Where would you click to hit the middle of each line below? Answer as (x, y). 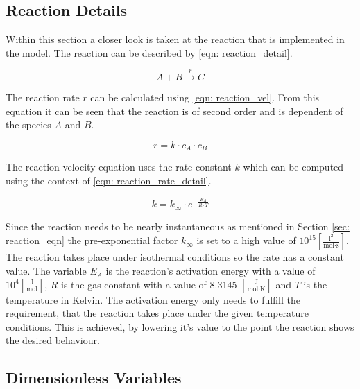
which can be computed (293, 167)
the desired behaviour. (53, 340)
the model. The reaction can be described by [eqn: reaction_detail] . (149, 52)
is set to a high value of (246, 240)
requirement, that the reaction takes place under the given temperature (157, 313)
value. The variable (46, 271)
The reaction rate (43, 97)
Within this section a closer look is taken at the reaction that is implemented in (175, 39)
